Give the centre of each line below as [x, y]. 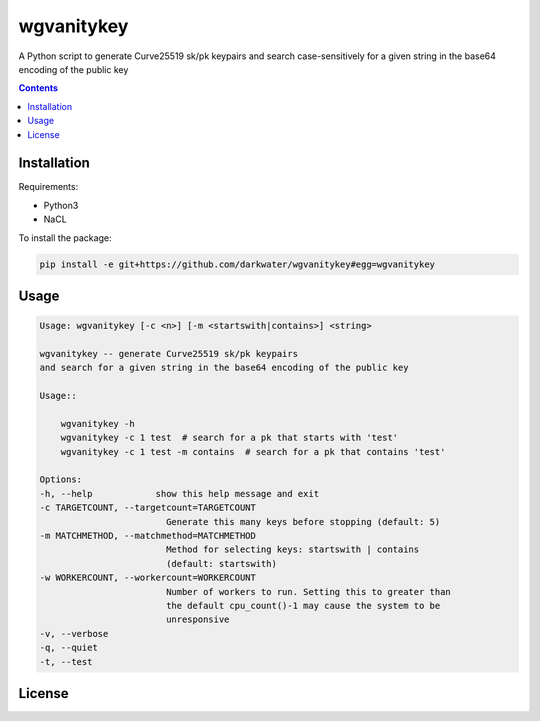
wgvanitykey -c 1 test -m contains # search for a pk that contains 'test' [253, 451]
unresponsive [197, 619]
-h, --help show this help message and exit [179, 493]
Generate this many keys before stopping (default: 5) [303, 521]
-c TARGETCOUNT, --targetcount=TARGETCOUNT [148, 508]
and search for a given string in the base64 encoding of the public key [224, 368]
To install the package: [65, 237]
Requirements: [48, 187]
